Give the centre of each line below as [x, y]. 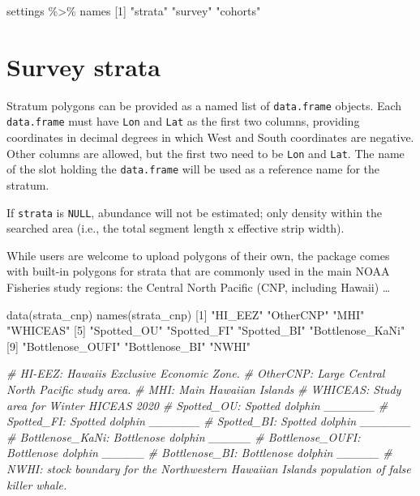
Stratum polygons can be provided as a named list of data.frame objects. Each [204, 105]
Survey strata [84, 66]
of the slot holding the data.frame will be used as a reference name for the [193, 169]
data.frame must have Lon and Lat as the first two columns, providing [183, 121]
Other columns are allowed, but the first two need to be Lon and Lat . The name [206, 153]
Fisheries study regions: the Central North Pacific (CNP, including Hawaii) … [199, 286]
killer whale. [37, 484]
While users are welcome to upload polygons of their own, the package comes [198, 255]
